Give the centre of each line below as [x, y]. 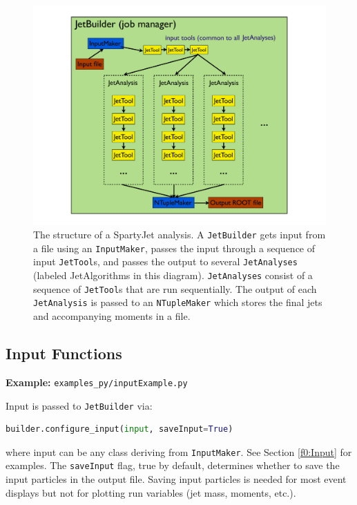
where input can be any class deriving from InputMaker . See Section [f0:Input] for [179, 451]
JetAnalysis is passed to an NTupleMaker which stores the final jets [178, 302]
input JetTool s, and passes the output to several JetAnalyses [165, 261]
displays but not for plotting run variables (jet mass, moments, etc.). [151, 492]
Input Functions [64, 353]
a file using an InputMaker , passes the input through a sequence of [174, 248]
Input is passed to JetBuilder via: [79, 405]
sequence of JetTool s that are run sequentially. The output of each [175, 288]
